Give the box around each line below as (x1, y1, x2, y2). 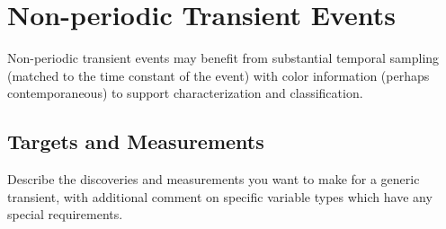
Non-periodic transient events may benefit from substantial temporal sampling (7, 48, 440, 67)
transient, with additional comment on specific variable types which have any (7, 187, 433, 206)
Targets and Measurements (7, 128, 264, 155)
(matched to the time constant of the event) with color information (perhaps (7, 66, 430, 84)
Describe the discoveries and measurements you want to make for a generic (7, 170, 420, 189)
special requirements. (7, 205, 123, 224)
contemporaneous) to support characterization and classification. (7, 84, 363, 102)
